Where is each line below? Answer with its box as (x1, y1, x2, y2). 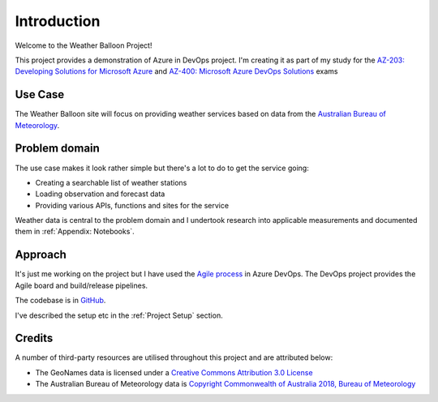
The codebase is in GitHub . (15, 296, 106, 306)
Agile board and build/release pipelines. (15, 280, 148, 290)
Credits (15, 331, 54, 345)
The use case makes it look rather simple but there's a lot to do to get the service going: (15, 163, 310, 173)
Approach (15, 248, 67, 262)
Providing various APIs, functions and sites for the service (35, 200, 230, 210)
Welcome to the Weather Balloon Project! (15, 41, 152, 50)
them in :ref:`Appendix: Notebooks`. (15, 227, 135, 237)
